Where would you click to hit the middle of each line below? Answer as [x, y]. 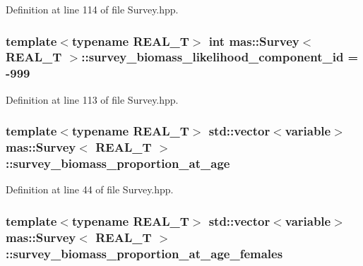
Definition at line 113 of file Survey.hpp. [92, 99]
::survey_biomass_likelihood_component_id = [220, 57]
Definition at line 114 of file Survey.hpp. [92, 9]
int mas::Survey [254, 41]
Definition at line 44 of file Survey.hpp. [90, 189]
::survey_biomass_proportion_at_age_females [144, 253]
